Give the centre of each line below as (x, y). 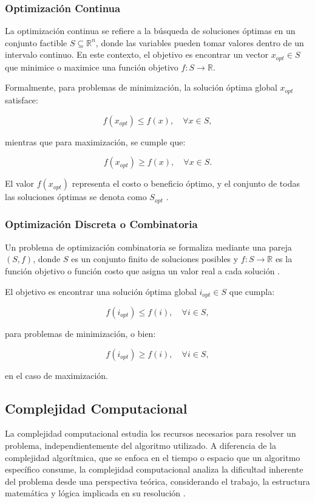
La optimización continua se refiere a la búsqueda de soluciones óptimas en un (150, 31)
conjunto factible (36, 42)
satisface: (22, 99)
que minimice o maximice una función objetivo (92, 67)
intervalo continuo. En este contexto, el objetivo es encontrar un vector (137, 54)
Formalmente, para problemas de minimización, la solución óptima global (141, 87)
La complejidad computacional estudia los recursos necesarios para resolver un (151, 433)
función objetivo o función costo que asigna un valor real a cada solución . (143, 270)
